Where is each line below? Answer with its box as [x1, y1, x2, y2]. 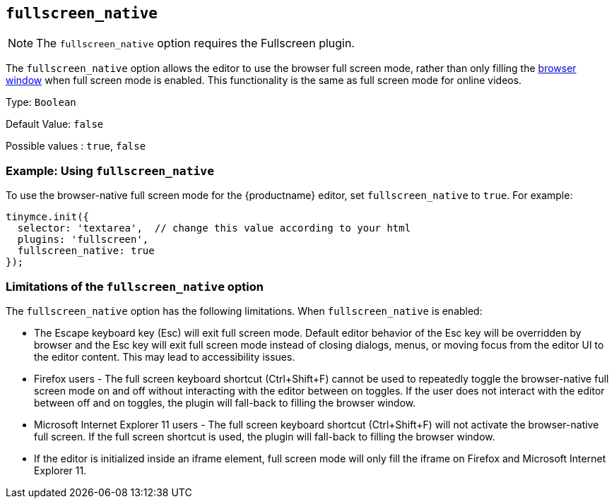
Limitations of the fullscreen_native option [6, 279, 264, 294]
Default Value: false [6, 118, 104, 131]
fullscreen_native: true [17, 245, 155, 257]
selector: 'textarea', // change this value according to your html [17, 222, 411, 234]
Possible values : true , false [6, 140, 146, 152]
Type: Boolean [6, 96, 76, 109]
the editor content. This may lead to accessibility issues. [34, 350, 295, 363]
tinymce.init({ [6, 211, 90, 223]
